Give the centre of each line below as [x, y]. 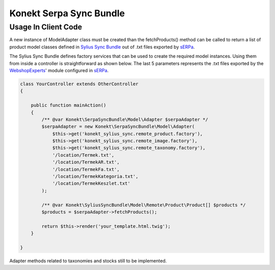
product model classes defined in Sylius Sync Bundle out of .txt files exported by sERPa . [102, 47]
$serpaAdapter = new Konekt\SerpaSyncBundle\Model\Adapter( [118, 127]
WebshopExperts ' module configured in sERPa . [59, 70]
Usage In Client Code [46, 27]
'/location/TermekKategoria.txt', [95, 176]
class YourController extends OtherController [79, 84]
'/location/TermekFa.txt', [86, 169]
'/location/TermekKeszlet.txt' [91, 184]
